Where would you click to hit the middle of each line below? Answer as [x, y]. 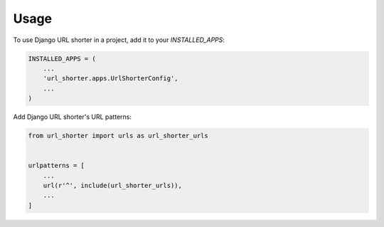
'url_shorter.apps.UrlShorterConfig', [111, 79]
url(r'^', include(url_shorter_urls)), [113, 186]
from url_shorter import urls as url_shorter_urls [118, 136]
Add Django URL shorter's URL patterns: [72, 117]
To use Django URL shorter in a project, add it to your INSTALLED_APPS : [119, 40]
